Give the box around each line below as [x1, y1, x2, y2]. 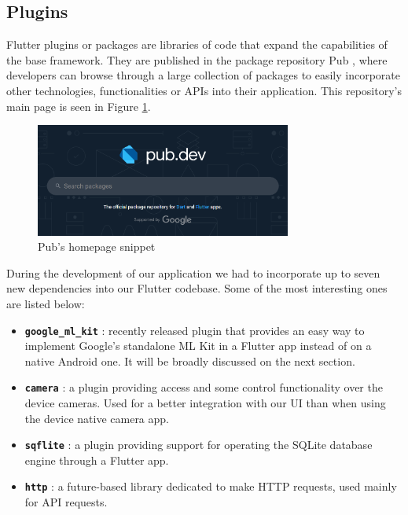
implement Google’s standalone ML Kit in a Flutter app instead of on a [24, 337, 372, 354]
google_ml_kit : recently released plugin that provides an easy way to [24, 322, 365, 338]
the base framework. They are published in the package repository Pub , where [6, 51, 388, 68]
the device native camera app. [24, 410, 169, 426]
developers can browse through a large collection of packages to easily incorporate [6, 67, 401, 83]
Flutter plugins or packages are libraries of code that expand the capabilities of [6, 36, 388, 53]
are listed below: [6, 295, 85, 311]
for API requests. [24, 494, 108, 510]
